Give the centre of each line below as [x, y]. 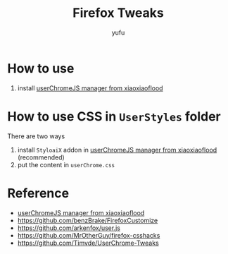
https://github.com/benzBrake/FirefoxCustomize [88, 220]
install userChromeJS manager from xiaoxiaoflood [90, 88]
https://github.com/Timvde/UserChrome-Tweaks [88, 243]
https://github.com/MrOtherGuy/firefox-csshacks [89, 235]
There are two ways [36, 136]
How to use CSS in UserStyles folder [114, 116]
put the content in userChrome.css [66, 164]
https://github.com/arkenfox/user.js [69, 228]
